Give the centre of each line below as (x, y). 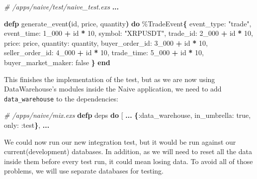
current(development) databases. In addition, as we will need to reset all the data (128, 151)
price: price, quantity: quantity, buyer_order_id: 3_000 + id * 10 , (106, 43)
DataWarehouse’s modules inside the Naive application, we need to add (113, 89)
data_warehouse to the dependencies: (61, 98)
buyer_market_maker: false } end (57, 62)
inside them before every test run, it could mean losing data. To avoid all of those (128, 161)
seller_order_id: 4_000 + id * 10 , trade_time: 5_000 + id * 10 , (104, 52)
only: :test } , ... (27, 125)
